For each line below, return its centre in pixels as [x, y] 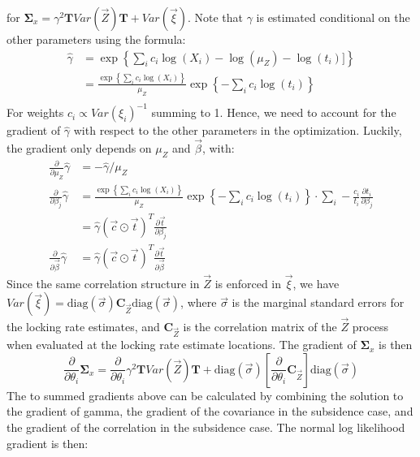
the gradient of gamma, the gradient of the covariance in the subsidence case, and [210, 411]
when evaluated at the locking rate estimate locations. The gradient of [182, 345]
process [370, 326]
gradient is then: [48, 443]
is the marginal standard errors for [318, 302]
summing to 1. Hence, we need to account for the [274, 112]
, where [199, 302]
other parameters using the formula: [96, 39]
